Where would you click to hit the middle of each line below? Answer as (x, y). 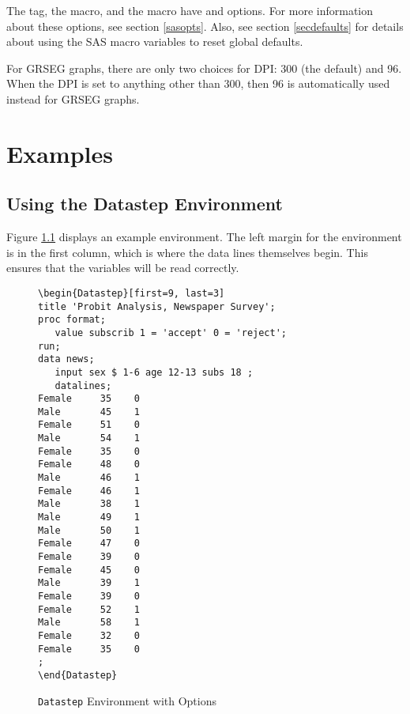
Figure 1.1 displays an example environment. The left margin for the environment (204, 237)
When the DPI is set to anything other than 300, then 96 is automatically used (198, 83)
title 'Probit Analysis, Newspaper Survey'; (157, 306)
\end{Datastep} (78, 675)
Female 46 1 (89, 491)
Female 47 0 (89, 544)
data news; (66, 359)
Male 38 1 (89, 504)
